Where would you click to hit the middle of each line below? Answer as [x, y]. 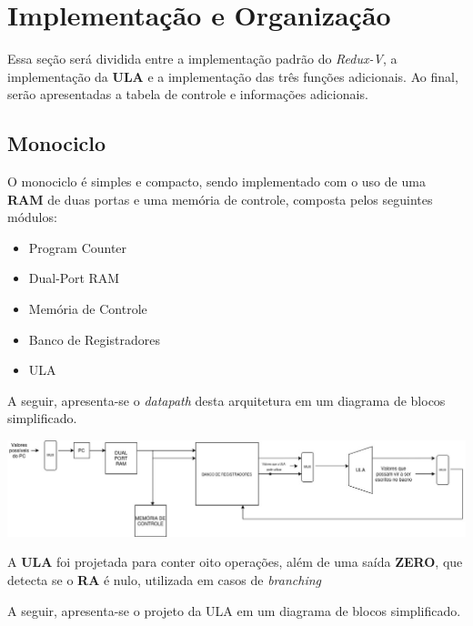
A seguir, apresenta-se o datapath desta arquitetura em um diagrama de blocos [226, 400]
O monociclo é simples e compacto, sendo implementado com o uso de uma [216, 182]
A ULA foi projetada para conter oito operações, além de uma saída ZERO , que [235, 562]
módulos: [32, 217]
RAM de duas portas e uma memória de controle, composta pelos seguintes [220, 199]
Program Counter [78, 247]
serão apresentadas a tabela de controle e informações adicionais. [188, 94]
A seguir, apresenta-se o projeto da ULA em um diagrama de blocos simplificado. [234, 610]
